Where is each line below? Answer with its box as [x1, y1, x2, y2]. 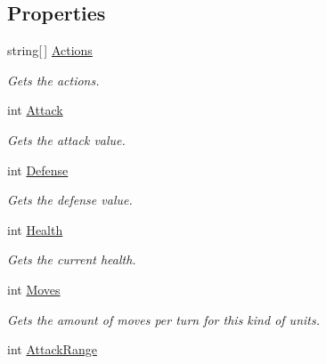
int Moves [7, 279, 61, 298]
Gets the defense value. [7, 190, 133, 209]
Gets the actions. [7, 70, 100, 89]
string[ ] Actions [7, 41, 93, 60]
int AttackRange [7, 340, 97, 359]
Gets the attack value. [7, 130, 126, 149]
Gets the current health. [7, 250, 136, 269]
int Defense [7, 160, 69, 179]
